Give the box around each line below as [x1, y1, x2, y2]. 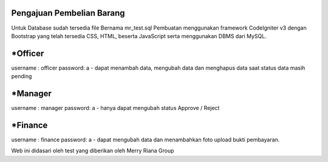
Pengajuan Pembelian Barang [11, 8, 125, 18]
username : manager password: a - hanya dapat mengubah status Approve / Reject [11, 105, 220, 112]
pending [11, 73, 32, 80]
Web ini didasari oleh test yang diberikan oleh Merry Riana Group [11, 147, 174, 154]
